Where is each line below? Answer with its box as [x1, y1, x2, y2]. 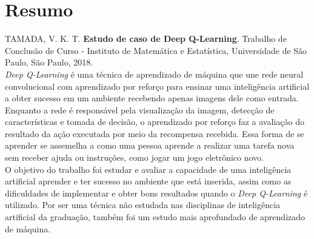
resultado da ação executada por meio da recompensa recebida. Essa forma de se [5, 127, 304, 140]
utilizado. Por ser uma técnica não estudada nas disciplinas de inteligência [5, 198, 281, 211]
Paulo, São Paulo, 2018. [5, 56, 93, 69]
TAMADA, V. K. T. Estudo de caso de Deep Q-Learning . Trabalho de [5, 32, 287, 45]
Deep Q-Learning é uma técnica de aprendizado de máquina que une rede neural [5, 67, 304, 80]
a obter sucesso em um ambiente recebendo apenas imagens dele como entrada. [5, 92, 299, 104]
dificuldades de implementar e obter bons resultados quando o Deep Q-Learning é [5, 186, 308, 199]
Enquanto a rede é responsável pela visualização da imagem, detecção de [5, 103, 275, 116]
